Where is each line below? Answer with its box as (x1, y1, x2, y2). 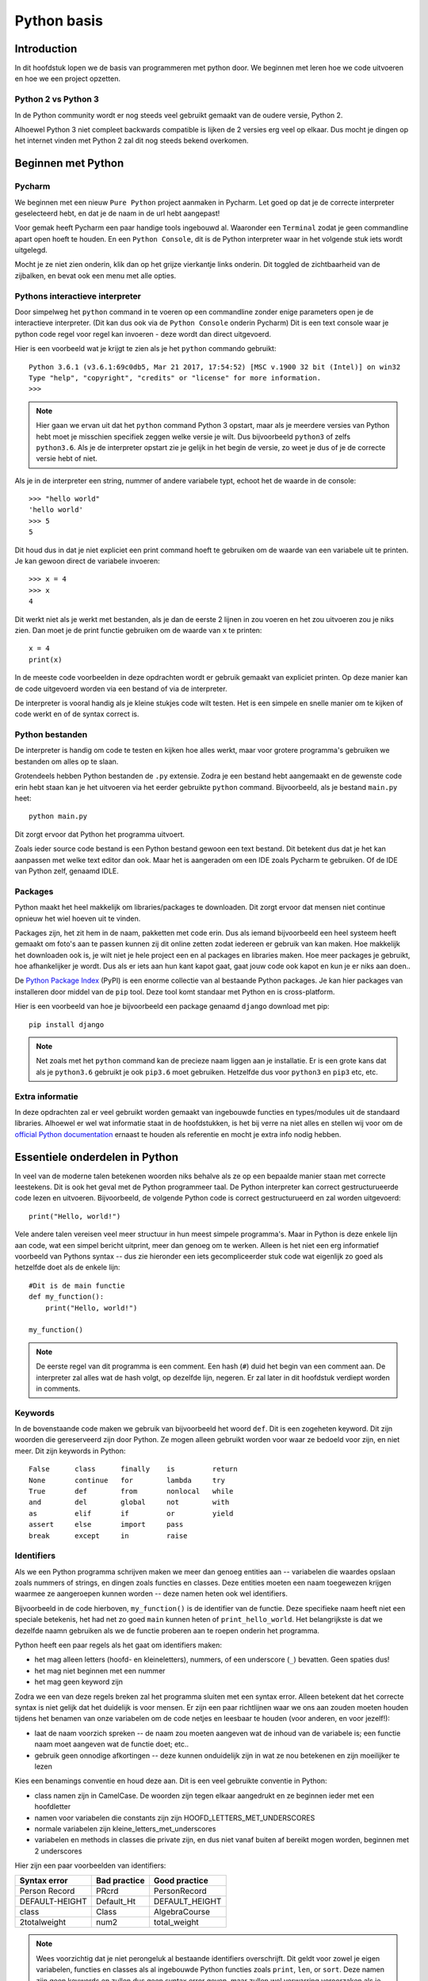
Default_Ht (95, 1896, 136, 1907)
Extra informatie (14, 1090, 78, 1101)
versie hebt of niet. (36, 454, 98, 464)
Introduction (14, 42, 78, 55)
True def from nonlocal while (29, 1487, 234, 1495)
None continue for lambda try (29, 1475, 226, 1485)
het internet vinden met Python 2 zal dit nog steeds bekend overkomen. (14, 136, 249, 146)
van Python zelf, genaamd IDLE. (14, 866, 119, 876)
